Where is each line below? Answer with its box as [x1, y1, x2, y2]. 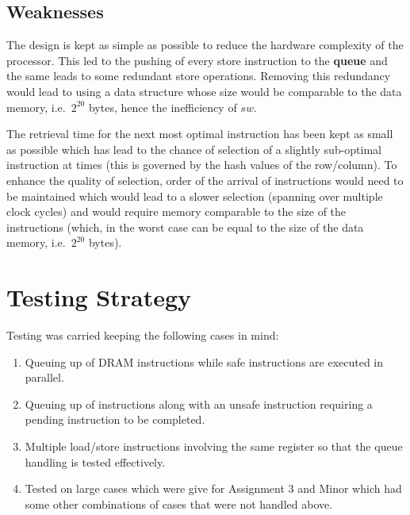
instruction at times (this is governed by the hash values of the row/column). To [6, 156, 397, 173]
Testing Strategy [6, 281, 192, 313]
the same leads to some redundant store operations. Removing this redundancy [6, 67, 391, 84]
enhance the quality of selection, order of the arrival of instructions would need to [6, 171, 404, 188]
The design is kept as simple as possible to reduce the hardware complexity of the [6, 37, 404, 53]
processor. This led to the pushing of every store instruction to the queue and [6, 52, 388, 68]
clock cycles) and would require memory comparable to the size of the [6, 203, 347, 220]
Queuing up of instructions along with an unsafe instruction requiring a [25, 395, 373, 412]
